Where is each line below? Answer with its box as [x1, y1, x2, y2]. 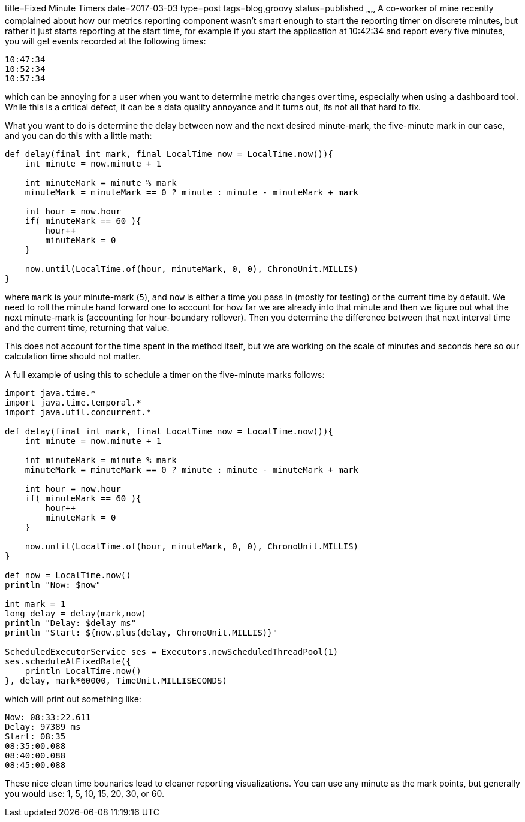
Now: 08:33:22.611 [5, 712, 91, 722]
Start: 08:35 [5, 731, 66, 741]
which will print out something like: [5, 693, 141, 704]
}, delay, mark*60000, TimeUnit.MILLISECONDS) [5, 675, 227, 685]
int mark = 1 [5, 599, 66, 609]
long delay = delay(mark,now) [5, 608, 147, 618]
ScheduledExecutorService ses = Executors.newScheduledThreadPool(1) [5, 646, 339, 657]
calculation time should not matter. [5, 350, 141, 361]
